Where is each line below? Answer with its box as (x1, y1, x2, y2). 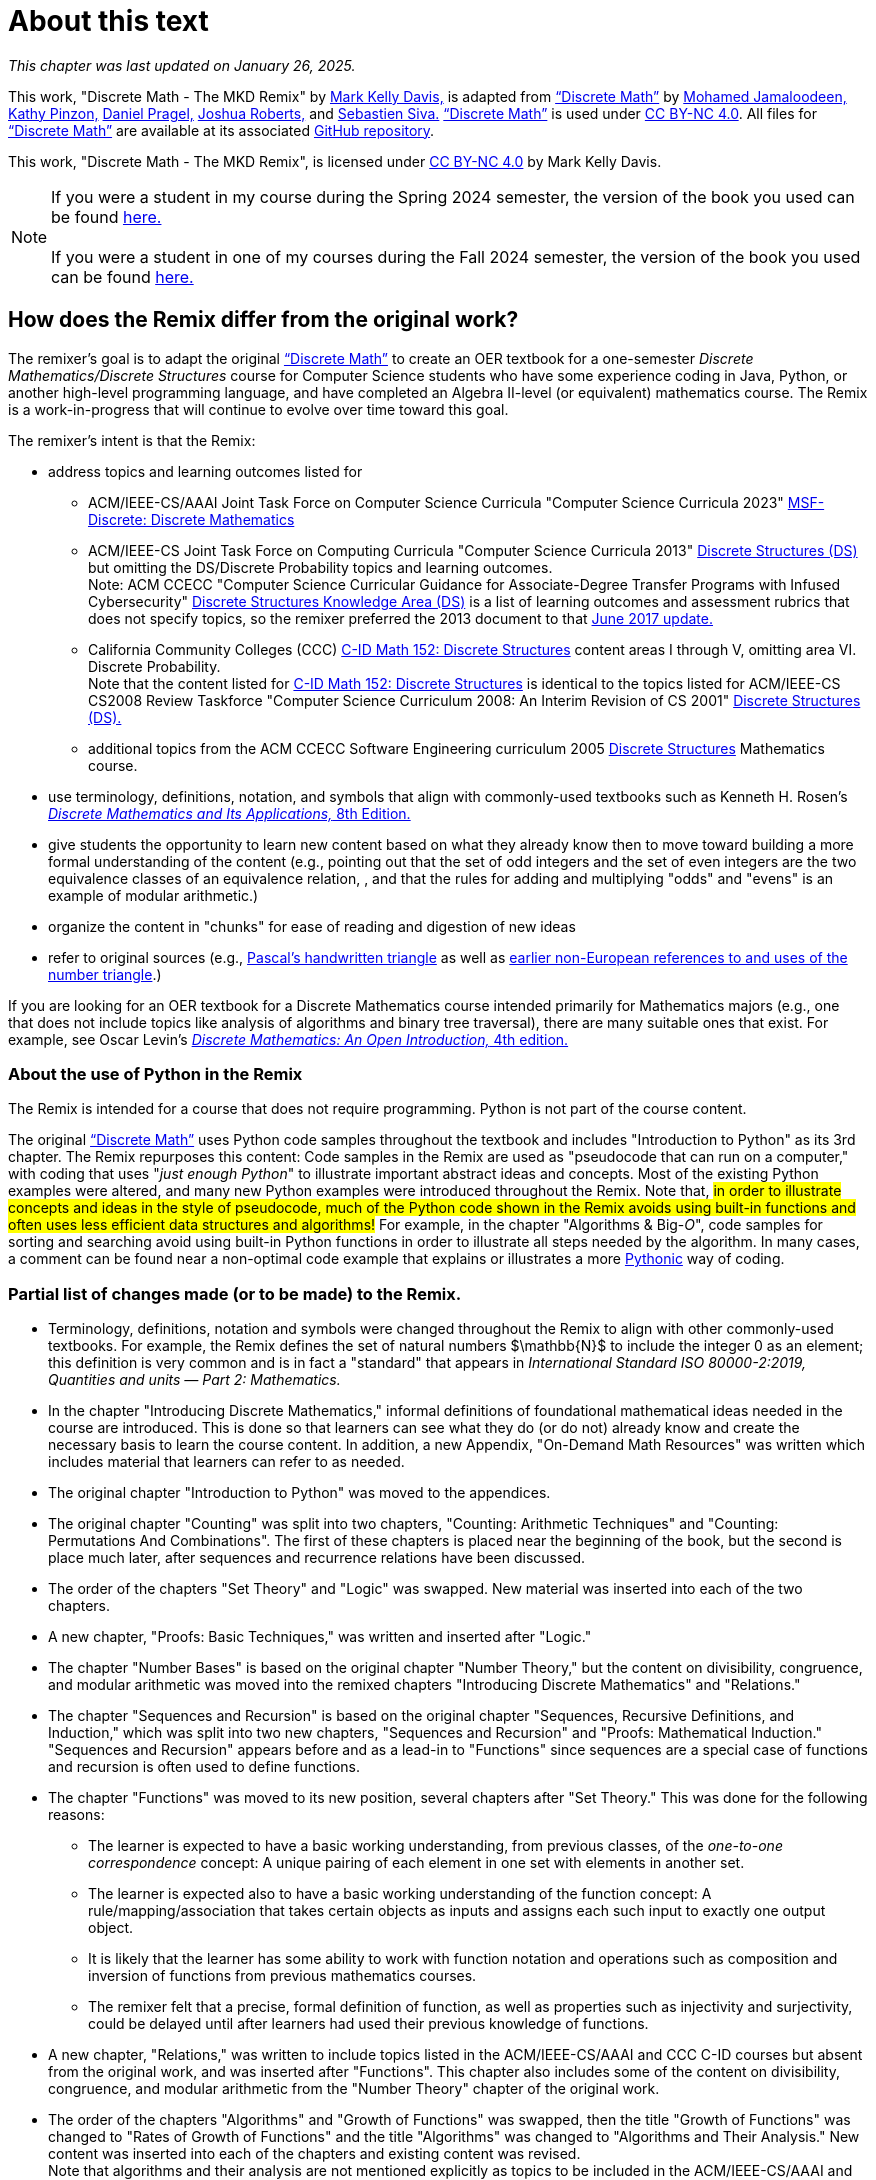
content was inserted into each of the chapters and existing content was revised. (48, 2145, 581, 2163)
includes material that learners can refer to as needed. (48, 1453, 405, 1471)
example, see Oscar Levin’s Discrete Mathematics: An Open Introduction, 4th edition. (8, 1030, 569, 1048)
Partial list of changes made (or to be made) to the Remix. (8, 1283, 462, 1304)
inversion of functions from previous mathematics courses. (88, 1967, 477, 1985)
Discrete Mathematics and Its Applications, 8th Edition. (48, 804, 411, 822)
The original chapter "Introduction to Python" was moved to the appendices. (48, 1484, 551, 1502)
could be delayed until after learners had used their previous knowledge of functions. (88, 2015, 649, 2033)
